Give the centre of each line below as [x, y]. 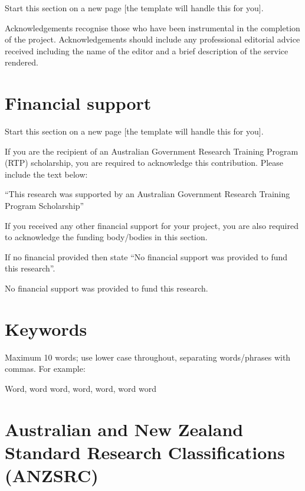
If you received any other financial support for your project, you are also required [152, 225]
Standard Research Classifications [145, 452]
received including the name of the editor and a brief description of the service [147, 50]
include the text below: [46, 174]
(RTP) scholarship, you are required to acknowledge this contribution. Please [144, 163]
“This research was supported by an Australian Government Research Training [147, 194]
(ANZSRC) [52, 475]
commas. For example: [45, 369]
